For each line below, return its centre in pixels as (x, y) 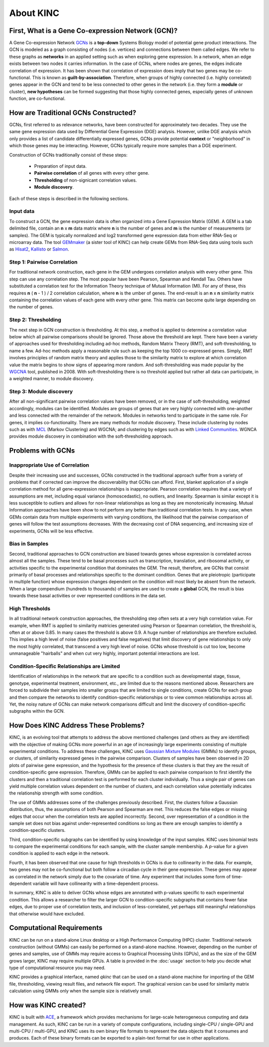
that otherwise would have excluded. (47, 914)
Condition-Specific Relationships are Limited (65, 666)
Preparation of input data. (60, 166)
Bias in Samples (29, 544)
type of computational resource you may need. (57, 968)
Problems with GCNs (42, 451)
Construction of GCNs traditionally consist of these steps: (68, 155)
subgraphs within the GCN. (37, 711)
